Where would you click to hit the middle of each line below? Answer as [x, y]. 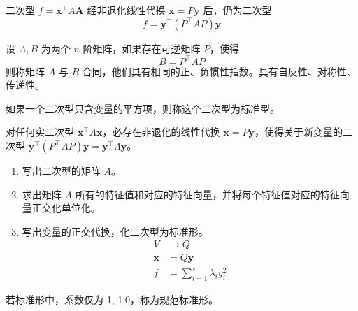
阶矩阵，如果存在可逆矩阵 [142, 48]
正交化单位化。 [66, 208]
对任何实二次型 [40, 132]
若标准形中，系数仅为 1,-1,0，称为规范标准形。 [112, 299]
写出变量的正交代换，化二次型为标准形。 [115, 231]
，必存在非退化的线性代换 [161, 132]
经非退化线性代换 [126, 10]
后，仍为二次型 [237, 10]
